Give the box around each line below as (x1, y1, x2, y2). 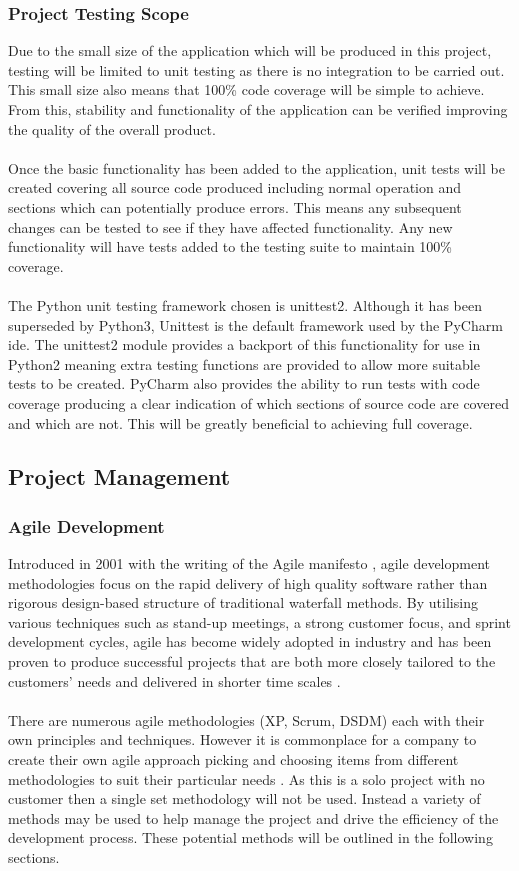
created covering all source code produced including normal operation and (8, 177, 462, 198)
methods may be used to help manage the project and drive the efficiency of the (8, 807, 499, 828)
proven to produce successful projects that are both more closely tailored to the (8, 651, 496, 672)
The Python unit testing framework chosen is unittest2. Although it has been (8, 294, 482, 315)
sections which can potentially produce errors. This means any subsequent (8, 196, 462, 217)
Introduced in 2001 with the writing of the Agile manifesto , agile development (8, 553, 490, 574)
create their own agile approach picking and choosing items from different (8, 749, 459, 770)
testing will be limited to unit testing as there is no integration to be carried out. (8, 59, 505, 80)
